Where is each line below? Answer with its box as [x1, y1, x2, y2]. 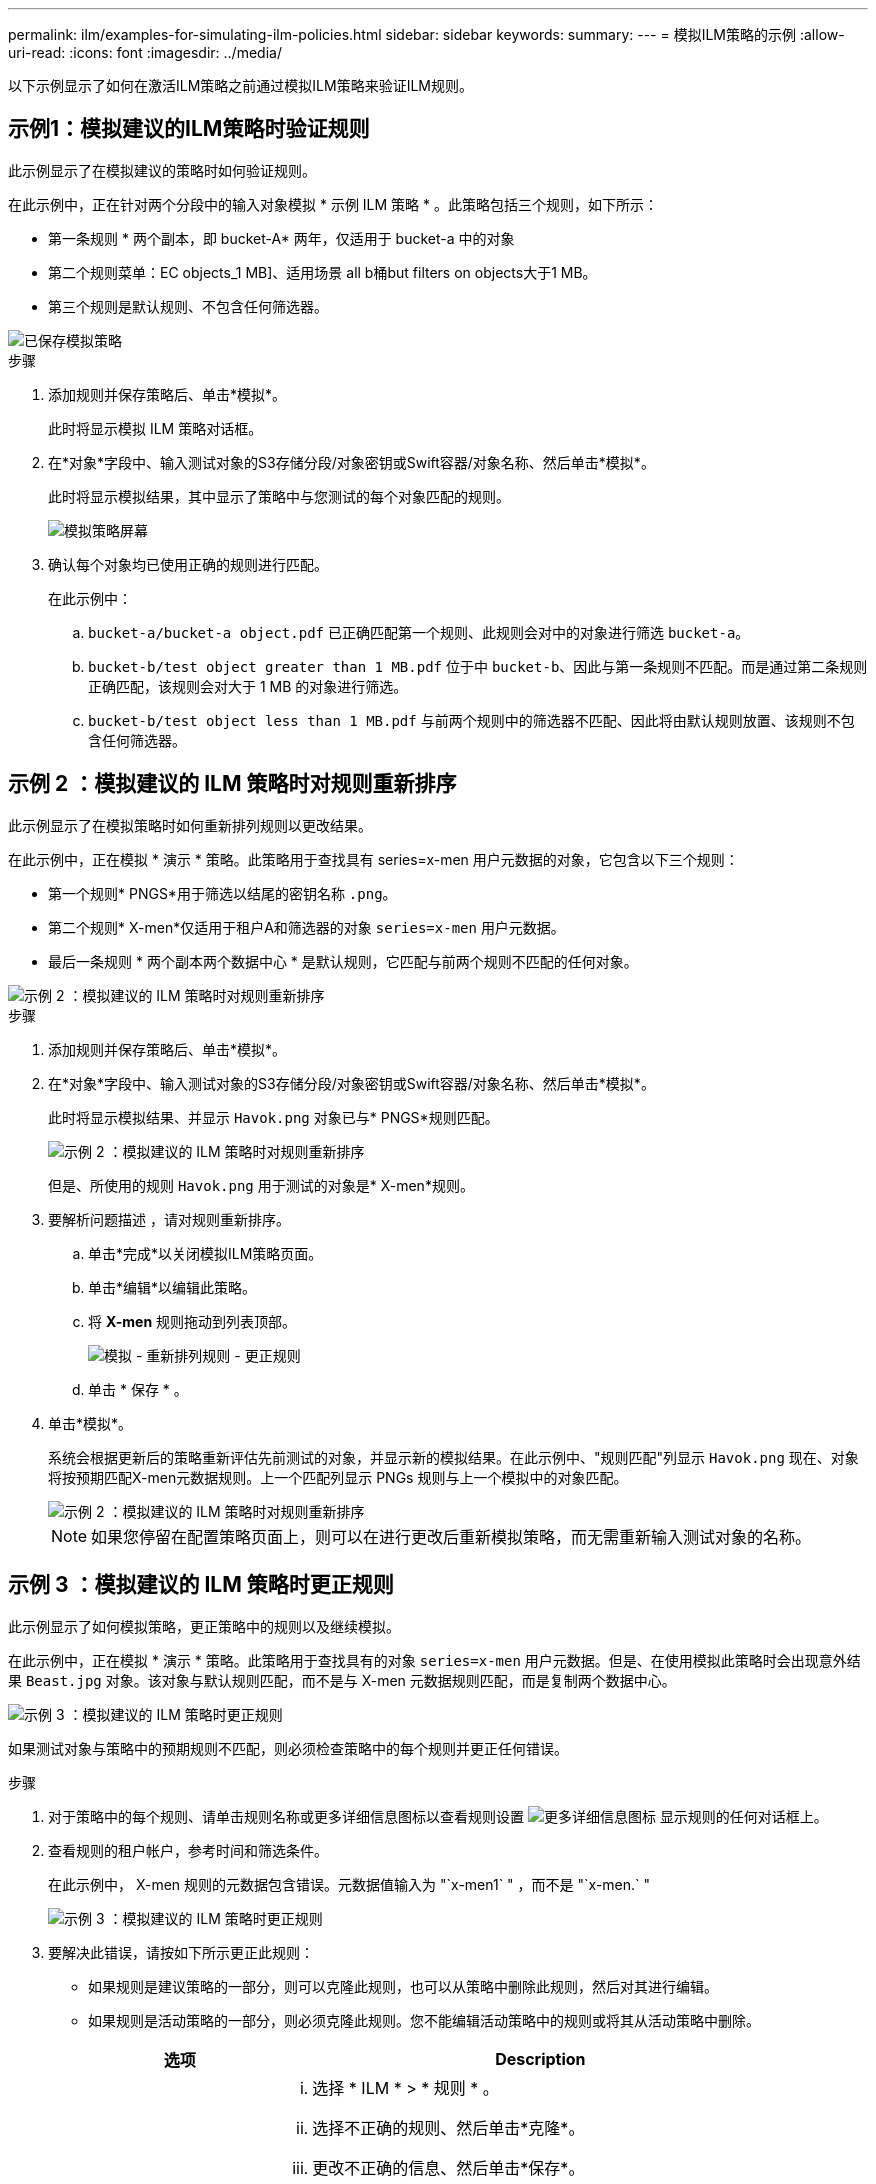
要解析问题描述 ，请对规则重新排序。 [48, 1210, 290, 1228]
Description [495, 2048, 586, 2069]
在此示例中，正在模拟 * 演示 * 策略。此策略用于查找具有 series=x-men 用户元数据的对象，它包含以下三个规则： [8, 850, 739, 868]
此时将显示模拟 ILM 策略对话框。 [48, 419, 263, 437]
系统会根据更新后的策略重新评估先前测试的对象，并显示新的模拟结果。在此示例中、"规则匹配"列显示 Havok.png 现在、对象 [48, 1448, 859, 1466]
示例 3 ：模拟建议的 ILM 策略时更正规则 [8, 1572, 394, 1598]
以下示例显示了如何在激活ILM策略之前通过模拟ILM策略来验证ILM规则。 [8, 77, 473, 94]
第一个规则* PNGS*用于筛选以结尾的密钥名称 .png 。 [48, 884, 397, 902]
